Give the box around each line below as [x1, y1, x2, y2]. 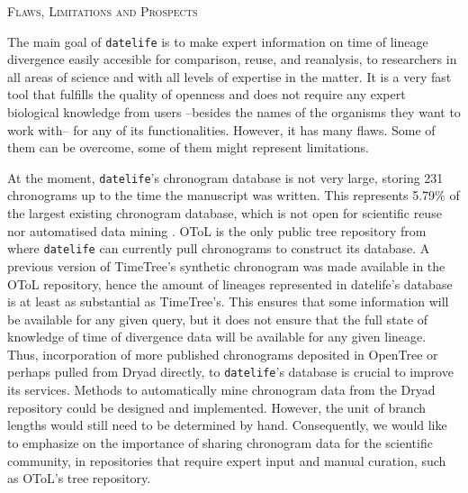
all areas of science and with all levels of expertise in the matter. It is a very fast [7, 67, 452, 86]
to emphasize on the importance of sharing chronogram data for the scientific [7, 433, 433, 452]
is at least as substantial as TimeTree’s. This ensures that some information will [7, 292, 449, 311]
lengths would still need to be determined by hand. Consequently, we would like [7, 415, 447, 434]
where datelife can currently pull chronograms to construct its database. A [7, 239, 430, 258]
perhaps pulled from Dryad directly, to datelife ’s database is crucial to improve [7, 362, 454, 381]
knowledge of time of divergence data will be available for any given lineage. [7, 327, 427, 346]
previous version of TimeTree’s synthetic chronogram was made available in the [7, 256, 445, 275]
